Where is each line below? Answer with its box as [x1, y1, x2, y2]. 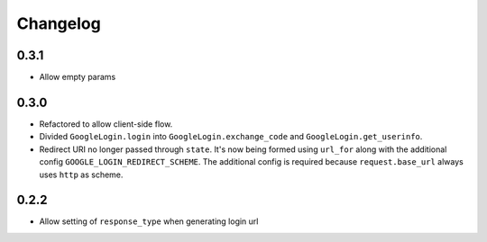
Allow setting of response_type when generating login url [39, 216, 259, 227]
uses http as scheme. [39, 169, 124, 180]
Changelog [16, 13, 101, 33]
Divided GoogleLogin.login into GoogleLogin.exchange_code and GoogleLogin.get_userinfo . [39, 131, 423, 142]
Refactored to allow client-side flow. [39, 118, 173, 130]
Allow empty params [39, 72, 116, 83]
